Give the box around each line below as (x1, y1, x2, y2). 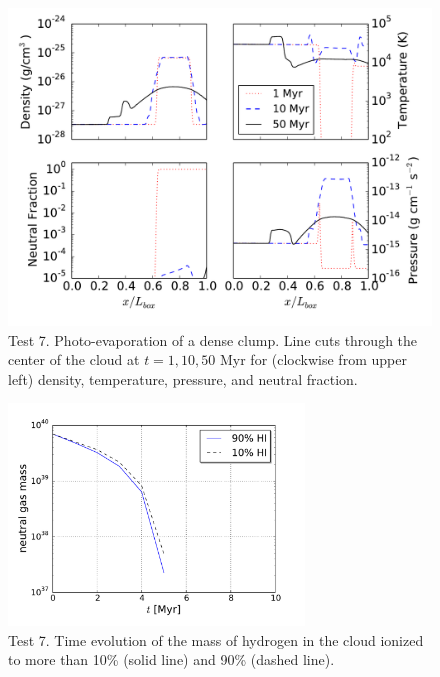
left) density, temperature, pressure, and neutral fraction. (8, 368, 358, 389)
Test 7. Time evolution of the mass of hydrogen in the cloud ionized (8, 629, 424, 650)
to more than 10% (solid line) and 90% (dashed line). (8, 649, 335, 670)
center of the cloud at (8, 349, 140, 370)
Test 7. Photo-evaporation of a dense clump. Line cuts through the (8, 329, 418, 350)
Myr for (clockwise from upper (219, 349, 407, 370)
